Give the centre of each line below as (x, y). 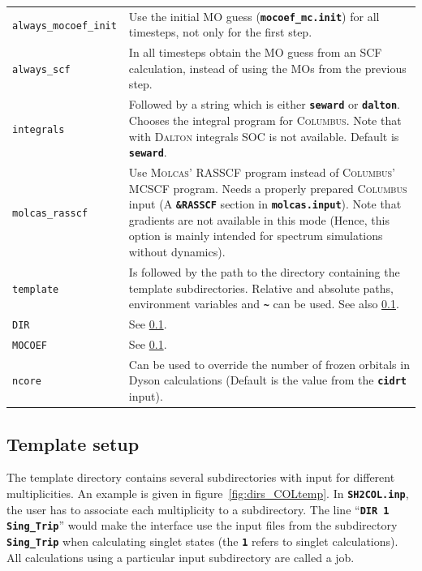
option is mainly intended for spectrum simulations (256, 236)
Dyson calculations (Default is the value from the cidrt (267, 380)
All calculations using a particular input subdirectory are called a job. (181, 557)
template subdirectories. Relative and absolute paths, (261, 288)
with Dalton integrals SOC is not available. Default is (264, 136)
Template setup (73, 443)
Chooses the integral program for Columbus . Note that (265, 120)
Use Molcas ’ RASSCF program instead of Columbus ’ (262, 172)
